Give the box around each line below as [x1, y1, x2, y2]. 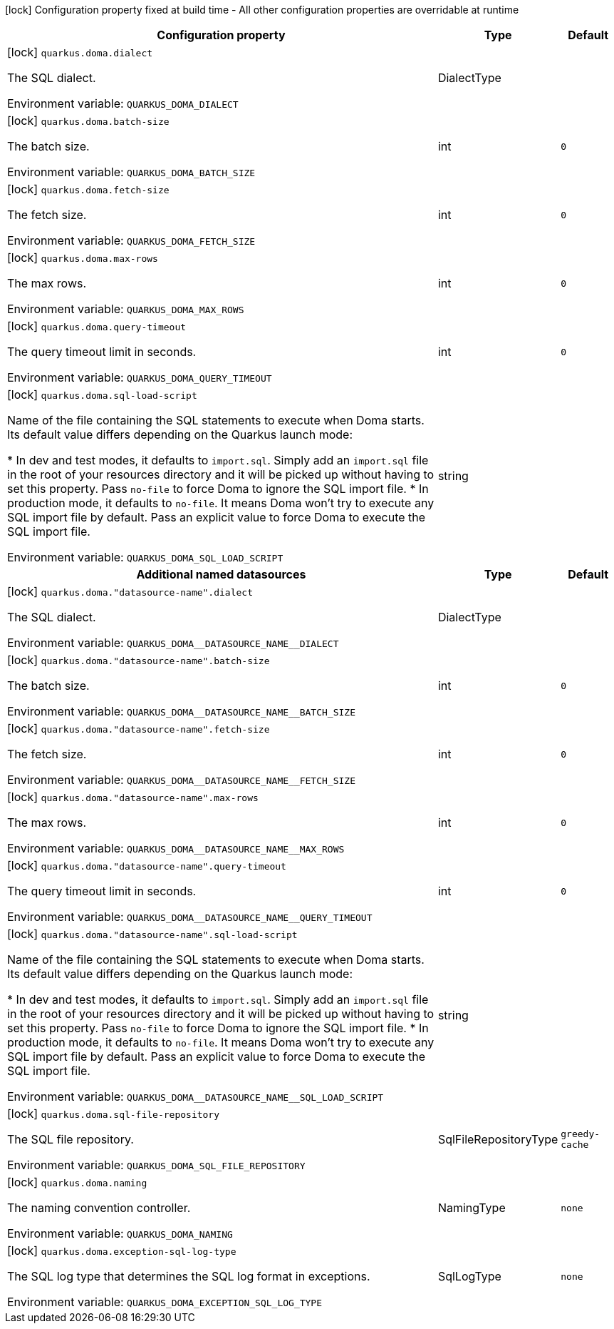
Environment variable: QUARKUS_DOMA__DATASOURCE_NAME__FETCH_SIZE [7, 773, 355, 787]
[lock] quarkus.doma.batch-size [7, 113, 170, 128]
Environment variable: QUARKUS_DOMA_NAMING [7, 1226, 233, 1241]
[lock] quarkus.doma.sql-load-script [7, 387, 197, 402]
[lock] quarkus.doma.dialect [7, 45, 153, 59]
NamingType [437, 1201, 506, 1215]
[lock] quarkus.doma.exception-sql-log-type [7, 1243, 236, 1258]
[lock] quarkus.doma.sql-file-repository [7, 1106, 220, 1121]
